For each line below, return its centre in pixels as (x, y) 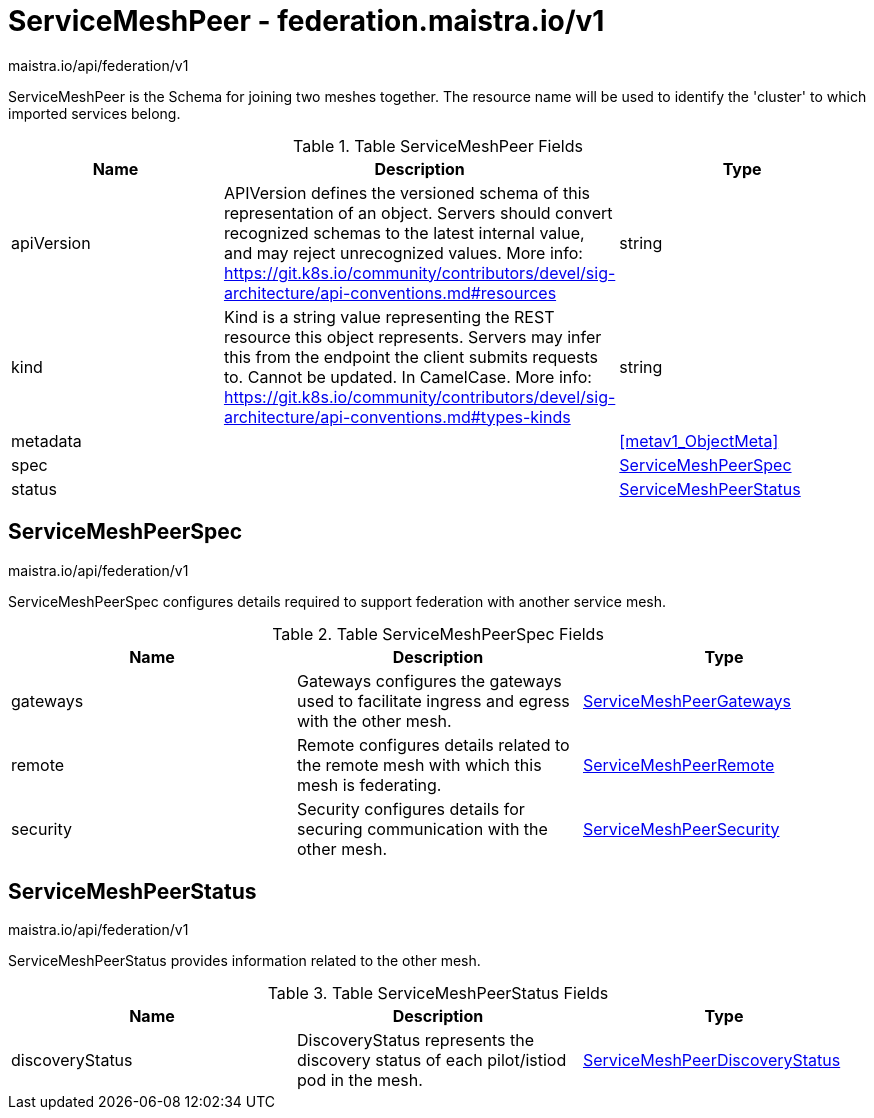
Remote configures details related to (433, 744)
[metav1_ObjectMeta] (699, 440)
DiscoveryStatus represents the (415, 1040)
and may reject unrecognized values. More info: (403, 252)
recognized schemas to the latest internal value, (404, 232)
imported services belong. (94, 113)
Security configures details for (410, 808)
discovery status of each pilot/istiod (431, 1060)
